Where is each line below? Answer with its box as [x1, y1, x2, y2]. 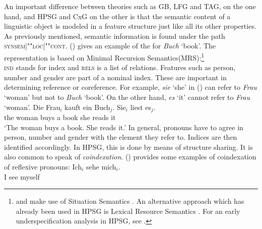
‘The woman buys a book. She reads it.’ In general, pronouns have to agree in [4, 122, 243, 132]
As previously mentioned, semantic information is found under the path [4, 30, 225, 41]
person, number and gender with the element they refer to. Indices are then [4, 132, 237, 142]
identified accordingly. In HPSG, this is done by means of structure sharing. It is [4, 141, 253, 152]
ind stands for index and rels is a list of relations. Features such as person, [4, 62, 236, 73]
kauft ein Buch [64, 101, 110, 112]
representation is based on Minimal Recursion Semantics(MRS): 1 [4, 50, 205, 63]
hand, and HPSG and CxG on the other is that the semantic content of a [4, 11, 231, 21]
